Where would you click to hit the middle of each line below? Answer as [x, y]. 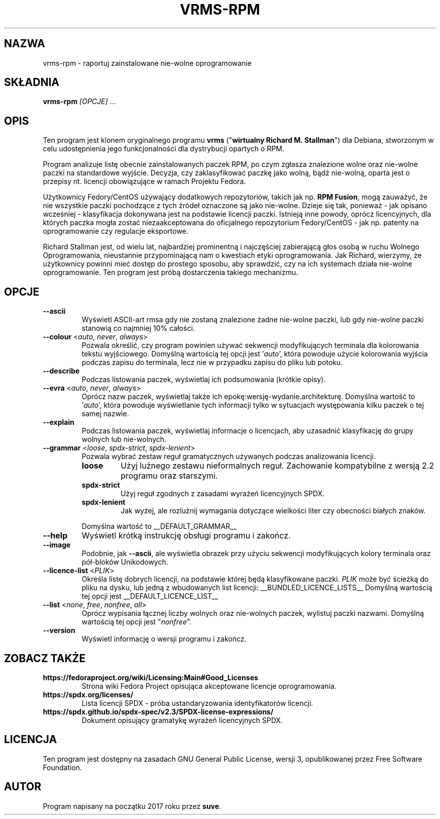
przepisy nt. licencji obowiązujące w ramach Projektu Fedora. [144, 181]
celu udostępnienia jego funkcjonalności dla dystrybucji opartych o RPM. [163, 149]
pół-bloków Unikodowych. [125, 562]
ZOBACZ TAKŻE [45, 658]
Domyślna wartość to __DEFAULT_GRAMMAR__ [159, 526]
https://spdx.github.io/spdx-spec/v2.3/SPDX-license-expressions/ [158, 711]
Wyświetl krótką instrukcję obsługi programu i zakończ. [186, 536]
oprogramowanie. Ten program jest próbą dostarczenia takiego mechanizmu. [171, 272]
